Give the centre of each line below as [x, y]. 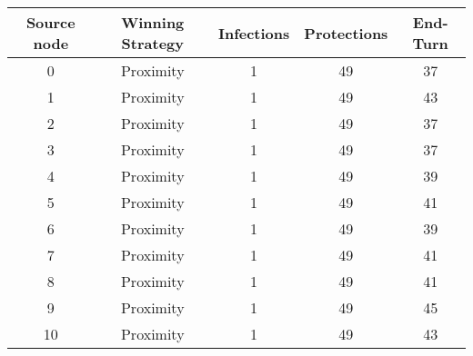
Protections [346, 33]
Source [50, 22]
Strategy [152, 43]
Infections [254, 33]
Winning [153, 22]
